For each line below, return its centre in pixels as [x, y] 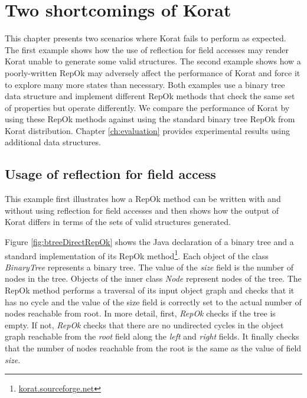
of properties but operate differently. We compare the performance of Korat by [147, 107]
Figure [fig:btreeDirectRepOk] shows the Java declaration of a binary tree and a [149, 242]
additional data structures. [53, 142]
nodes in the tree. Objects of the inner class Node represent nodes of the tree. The [153, 278]
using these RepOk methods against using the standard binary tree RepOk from [150, 119]
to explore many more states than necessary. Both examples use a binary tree [145, 84]
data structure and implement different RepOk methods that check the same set [150, 96]
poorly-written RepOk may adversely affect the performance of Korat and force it [153, 72]
